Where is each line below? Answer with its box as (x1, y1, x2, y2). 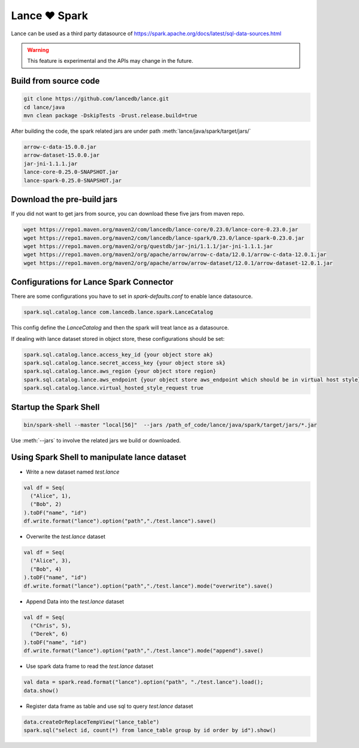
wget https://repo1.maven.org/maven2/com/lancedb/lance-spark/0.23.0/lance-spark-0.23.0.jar (23, 234, 305, 242)
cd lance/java (23, 103, 65, 111)
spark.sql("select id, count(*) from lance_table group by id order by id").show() (23, 726, 276, 734)
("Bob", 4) (30, 566, 62, 572)
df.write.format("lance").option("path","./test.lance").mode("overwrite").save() (23, 582, 273, 589)
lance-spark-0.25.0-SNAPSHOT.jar (23, 177, 122, 184)
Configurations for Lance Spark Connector (11, 277, 174, 287)
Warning (27, 46, 49, 53)
